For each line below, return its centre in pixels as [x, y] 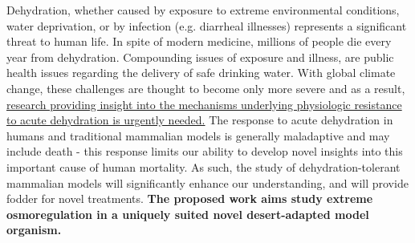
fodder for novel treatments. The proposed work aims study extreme [190, 198]
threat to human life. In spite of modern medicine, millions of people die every [199, 41]
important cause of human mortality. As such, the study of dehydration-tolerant [203, 166]
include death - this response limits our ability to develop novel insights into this [205, 151]
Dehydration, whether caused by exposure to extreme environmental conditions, [203, 10]
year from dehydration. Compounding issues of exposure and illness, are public [200, 57]
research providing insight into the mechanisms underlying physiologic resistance [204, 104]
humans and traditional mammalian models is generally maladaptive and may [198, 135]
